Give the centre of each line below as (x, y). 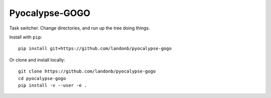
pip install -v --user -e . (53, 85)
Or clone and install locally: (37, 59)
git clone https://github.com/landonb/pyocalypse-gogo (87, 71)
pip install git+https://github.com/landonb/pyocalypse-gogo (95, 48)
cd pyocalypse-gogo (42, 78)
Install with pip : (26, 37)
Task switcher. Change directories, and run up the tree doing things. (80, 28)
